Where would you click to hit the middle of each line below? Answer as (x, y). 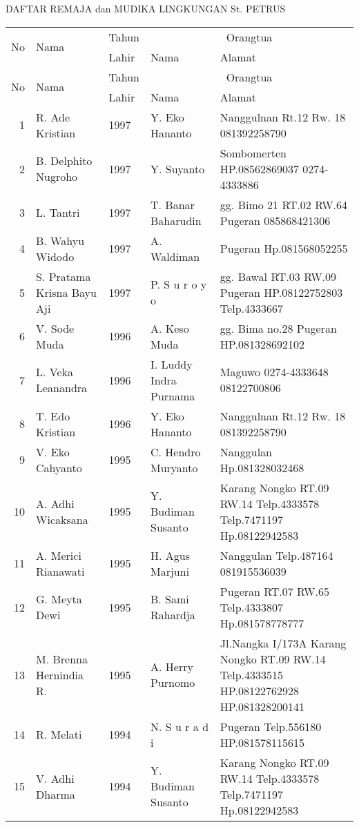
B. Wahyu (60, 240)
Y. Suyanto (178, 168)
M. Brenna (62, 659)
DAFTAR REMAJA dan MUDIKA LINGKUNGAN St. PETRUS (146, 8)
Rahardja (173, 615)
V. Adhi (55, 778)
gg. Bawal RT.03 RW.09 (278, 276)
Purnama (173, 396)
